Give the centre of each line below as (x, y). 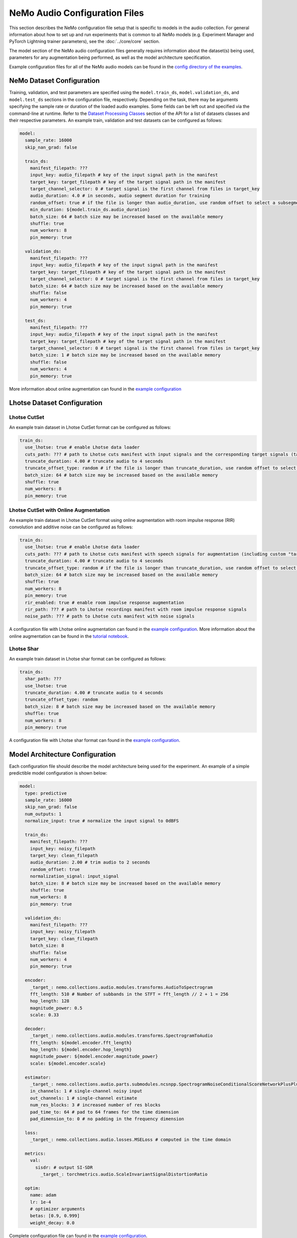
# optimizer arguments (57, 1209)
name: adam (43, 1195)
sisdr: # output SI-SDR (64, 1167)
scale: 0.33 (45, 1015)
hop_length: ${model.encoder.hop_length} (81, 1050)
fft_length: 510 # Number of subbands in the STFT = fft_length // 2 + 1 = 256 (129, 994)
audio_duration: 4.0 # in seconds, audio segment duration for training (120, 196)
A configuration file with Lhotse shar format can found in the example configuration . (95, 740)
